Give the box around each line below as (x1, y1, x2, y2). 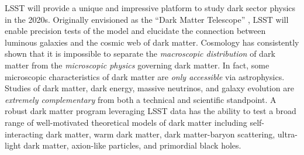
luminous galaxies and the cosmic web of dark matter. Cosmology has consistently (5, 36, 299, 48)
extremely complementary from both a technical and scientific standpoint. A (5, 93, 277, 105)
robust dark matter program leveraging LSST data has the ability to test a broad (5, 105, 296, 117)
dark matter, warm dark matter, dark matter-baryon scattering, (46, 128, 275, 140)
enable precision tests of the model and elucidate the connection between (5, 25, 266, 37)
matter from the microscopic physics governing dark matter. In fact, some (5, 58, 270, 71)
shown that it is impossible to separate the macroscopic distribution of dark (5, 47, 275, 60)
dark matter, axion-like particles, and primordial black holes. (23, 139, 241, 151)
